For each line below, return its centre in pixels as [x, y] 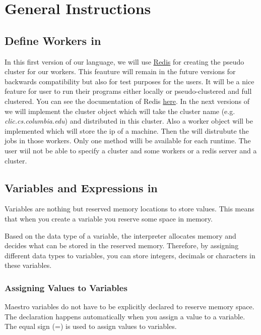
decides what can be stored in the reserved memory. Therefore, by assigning [122, 245]
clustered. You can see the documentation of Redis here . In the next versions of [127, 101]
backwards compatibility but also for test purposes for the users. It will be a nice [129, 81]
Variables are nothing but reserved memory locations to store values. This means [129, 209]
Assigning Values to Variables [66, 287]
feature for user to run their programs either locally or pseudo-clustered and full [128, 91]
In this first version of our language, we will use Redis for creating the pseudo [124, 61]
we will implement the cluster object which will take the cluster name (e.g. [120, 111]
